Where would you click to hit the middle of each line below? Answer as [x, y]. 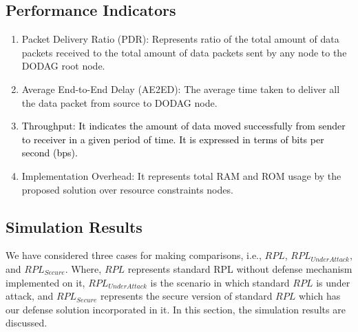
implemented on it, [45, 282]
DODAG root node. [63, 66]
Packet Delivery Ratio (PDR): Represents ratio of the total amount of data [180, 39]
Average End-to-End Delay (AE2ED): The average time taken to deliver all [181, 89]
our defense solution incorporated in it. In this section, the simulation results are [176, 309]
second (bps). [50, 153]
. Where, [83, 268]
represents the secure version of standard [186, 296]
